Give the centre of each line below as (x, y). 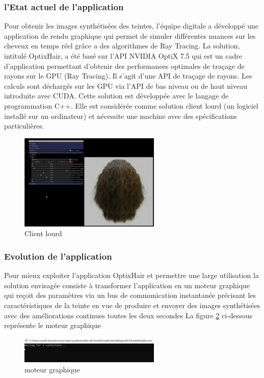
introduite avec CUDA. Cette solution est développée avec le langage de (116, 96)
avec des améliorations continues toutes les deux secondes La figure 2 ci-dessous (128, 315)
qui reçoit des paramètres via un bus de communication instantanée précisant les (130, 295)
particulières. (24, 126)
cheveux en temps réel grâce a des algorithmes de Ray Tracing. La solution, (122, 46)
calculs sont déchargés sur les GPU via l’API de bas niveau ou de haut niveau (126, 85)
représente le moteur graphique (53, 325)
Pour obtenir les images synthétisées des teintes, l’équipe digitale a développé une (131, 26)
